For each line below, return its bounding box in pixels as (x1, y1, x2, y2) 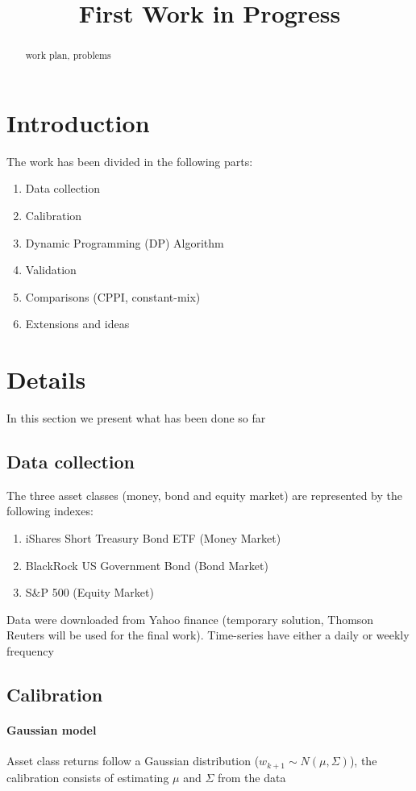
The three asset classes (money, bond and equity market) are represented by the (6, 486, 402, 503)
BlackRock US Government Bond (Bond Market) (25, 556, 268, 573)
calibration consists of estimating (6, 768, 169, 785)
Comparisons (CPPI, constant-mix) (25, 288, 201, 305)
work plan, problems (25, 48, 111, 62)
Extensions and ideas (25, 315, 130, 332)
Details (6, 363, 86, 396)
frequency (6, 643, 54, 659)
